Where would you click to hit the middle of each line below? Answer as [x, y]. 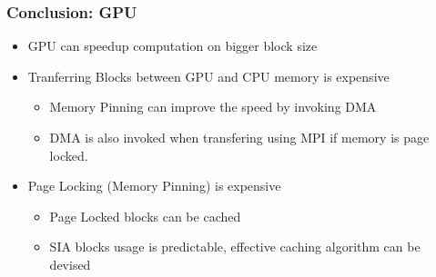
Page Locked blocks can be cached [145, 216]
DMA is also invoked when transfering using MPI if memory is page [239, 137]
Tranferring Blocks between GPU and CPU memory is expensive [208, 76]
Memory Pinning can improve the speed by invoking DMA [213, 107]
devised [70, 264]
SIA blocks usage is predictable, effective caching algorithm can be [235, 247]
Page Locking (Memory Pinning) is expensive [154, 186]
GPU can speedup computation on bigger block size [172, 46]
